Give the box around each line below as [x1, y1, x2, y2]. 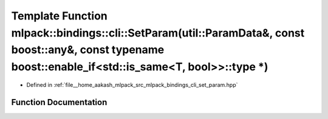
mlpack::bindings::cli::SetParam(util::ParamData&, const [11, 26, 305, 39]
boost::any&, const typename [11, 43, 165, 57]
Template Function [11, 9, 108, 22]
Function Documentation [11, 97, 108, 107]
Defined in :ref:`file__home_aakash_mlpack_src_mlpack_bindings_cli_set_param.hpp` [26, 81, 238, 88]
